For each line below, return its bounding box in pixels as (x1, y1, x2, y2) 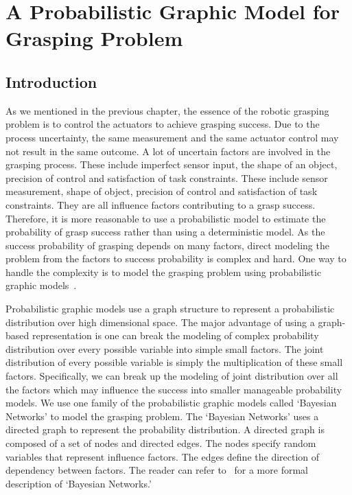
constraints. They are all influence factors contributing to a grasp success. (5, 197, 316, 211)
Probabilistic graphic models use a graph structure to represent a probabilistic (5, 301, 335, 316)
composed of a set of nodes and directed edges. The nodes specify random (5, 436, 316, 450)
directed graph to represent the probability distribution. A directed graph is (5, 422, 325, 437)
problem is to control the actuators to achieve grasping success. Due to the (5, 117, 320, 131)
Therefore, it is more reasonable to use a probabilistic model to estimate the (5, 211, 326, 225)
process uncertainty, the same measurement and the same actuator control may (5, 130, 339, 144)
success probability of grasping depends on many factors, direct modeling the (5, 238, 329, 252)
